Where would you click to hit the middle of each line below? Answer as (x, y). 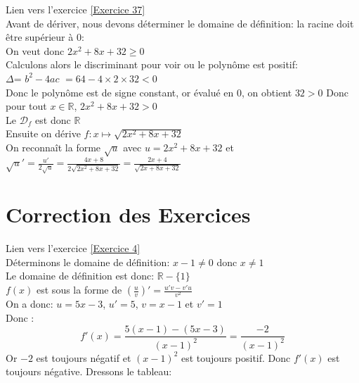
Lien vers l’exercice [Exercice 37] (76, 9)
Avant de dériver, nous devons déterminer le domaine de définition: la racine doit (180, 23)
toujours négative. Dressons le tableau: (89, 371)
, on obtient (267, 92)
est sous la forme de (79, 290)
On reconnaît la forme (53, 147)
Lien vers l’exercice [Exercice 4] (73, 248)
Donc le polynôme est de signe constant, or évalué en (120, 92)
